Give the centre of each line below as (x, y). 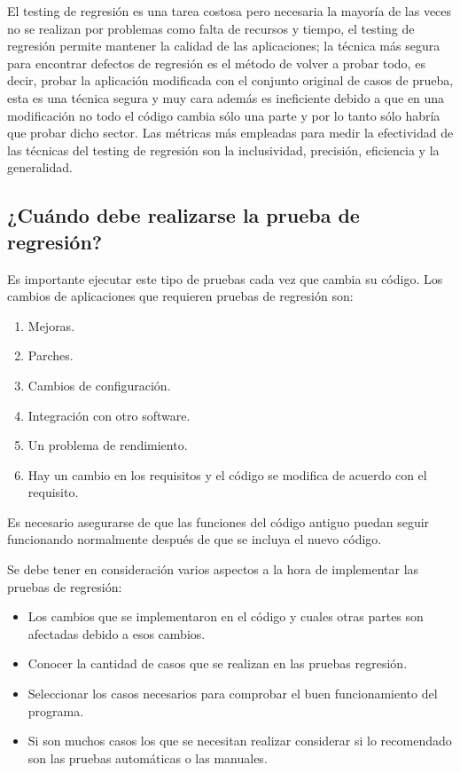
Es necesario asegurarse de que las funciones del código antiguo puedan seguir (218, 521)
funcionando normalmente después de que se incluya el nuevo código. (195, 539)
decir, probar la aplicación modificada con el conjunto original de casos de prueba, (230, 80)
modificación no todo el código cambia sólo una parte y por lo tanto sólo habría (224, 115)
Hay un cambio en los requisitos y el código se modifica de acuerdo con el (227, 474)
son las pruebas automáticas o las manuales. (148, 757)
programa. (56, 710)
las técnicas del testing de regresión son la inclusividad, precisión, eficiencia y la (223, 150)
